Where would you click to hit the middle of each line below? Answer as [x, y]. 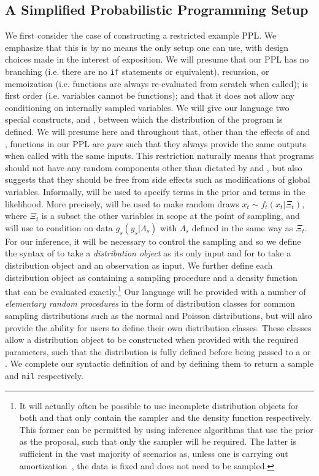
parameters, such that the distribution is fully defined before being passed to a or [158, 351]
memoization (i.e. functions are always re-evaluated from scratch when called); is [156, 83]
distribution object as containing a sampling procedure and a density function [151, 277]
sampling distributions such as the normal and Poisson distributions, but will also [159, 315]
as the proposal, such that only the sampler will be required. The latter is [158, 441]
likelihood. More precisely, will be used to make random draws [122, 203]
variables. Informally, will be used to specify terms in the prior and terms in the [155, 191]
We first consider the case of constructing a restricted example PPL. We [141, 35]
